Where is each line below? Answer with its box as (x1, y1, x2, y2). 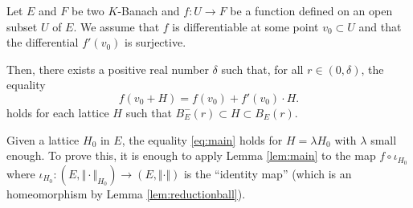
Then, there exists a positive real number (6, 60, 209, 77)
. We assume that (73, 18, 160, 35)
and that (358, 18, 402, 35)
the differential (6, 34, 79, 51)
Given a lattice (6, 131, 80, 148)
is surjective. (125, 34, 186, 51)
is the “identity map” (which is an (183, 165, 352, 182)
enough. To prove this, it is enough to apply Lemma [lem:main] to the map (6, 147, 376, 164)
